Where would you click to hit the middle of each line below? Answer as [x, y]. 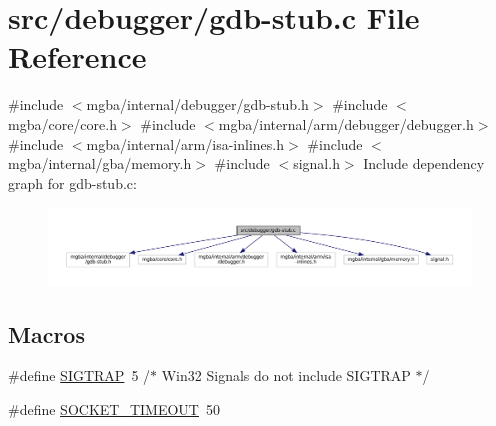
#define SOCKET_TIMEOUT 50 [114, 408]
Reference [77, 56]
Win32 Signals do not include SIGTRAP [286, 375]
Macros [46, 333]
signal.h [316, 163]
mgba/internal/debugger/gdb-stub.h [197, 104]
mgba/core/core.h [62, 123]
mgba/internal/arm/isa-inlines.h [185, 143]
